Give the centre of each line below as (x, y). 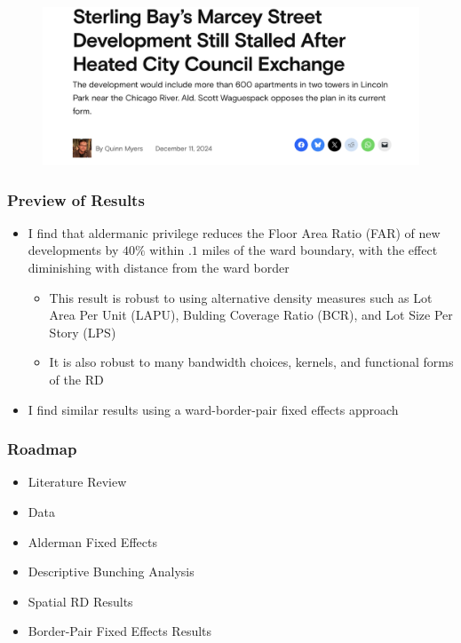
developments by (73, 250)
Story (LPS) (83, 332)
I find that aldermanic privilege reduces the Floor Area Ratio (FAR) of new (234, 232)
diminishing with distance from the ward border (159, 268)
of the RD (76, 380)
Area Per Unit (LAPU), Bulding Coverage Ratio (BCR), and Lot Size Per (251, 315)
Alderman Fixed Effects (92, 541)
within (167, 250)
